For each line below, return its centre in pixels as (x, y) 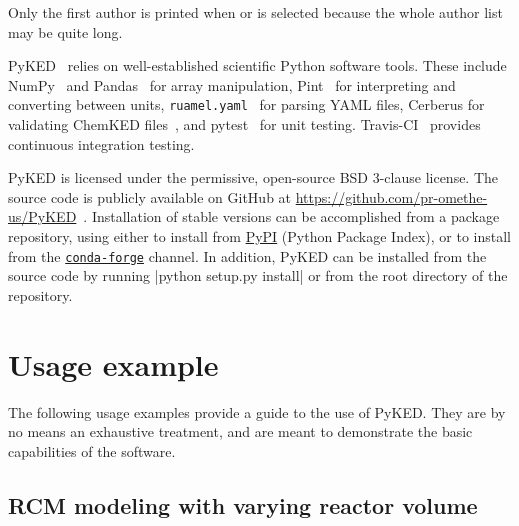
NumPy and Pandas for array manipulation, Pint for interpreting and (232, 84)
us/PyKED (42, 216)
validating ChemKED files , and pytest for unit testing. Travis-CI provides (244, 124)
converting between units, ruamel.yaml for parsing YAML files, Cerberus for (246, 104)
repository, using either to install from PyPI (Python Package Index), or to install (260, 236)
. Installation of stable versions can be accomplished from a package (291, 216)
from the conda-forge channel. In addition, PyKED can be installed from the (247, 255)
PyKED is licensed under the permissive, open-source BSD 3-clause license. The (253, 177)
